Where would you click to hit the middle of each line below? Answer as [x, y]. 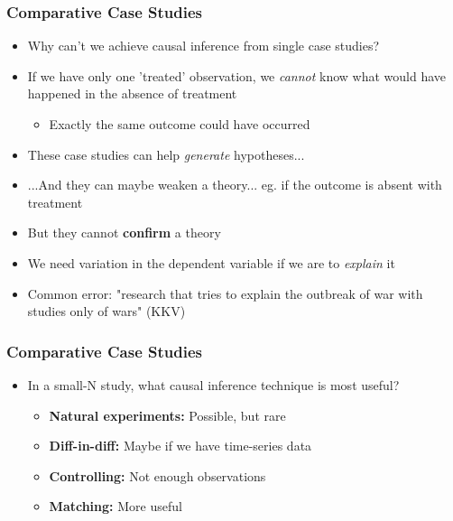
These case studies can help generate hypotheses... [166, 154]
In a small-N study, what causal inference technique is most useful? [213, 384]
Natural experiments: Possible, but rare [167, 415]
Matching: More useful [116, 506]
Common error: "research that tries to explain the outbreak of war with [225, 293]
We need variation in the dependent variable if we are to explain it [211, 262]
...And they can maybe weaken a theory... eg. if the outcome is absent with [235, 185]
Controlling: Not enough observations [157, 475]
